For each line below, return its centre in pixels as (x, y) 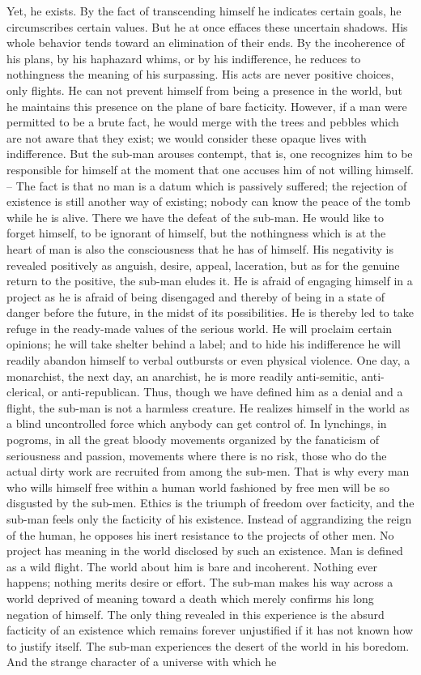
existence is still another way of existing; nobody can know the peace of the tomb (208, 201)
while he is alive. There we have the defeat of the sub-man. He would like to (196, 217)
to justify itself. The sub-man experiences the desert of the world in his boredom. (208, 645)
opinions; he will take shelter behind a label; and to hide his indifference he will (204, 344)
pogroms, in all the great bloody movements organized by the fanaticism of (193, 440)
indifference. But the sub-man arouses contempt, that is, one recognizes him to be (210, 154)
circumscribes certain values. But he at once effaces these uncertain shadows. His (207, 26)
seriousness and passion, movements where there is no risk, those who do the (197, 455)
